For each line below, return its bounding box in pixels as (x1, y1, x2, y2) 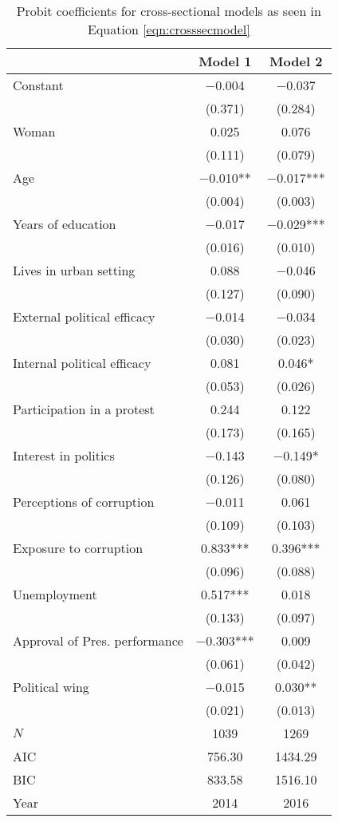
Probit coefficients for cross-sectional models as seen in (16, 2, 321, 20)
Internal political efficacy (13, 354, 151, 372)
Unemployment (13, 585, 97, 603)
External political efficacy (13, 307, 155, 326)
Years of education (13, 215, 116, 233)
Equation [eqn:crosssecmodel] (88, 20, 250, 38)
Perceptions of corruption (13, 492, 155, 511)
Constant (13, 76, 64, 94)
